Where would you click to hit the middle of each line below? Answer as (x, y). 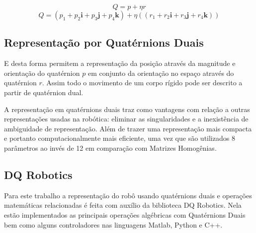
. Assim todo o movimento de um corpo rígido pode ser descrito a (142, 83)
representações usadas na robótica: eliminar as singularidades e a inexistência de (126, 119)
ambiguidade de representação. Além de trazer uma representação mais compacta (128, 128)
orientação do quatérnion (42, 73)
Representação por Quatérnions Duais (104, 42)
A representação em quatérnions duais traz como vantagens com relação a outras (127, 109)
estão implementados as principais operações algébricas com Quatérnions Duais (125, 214)
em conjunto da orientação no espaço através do (161, 73)
